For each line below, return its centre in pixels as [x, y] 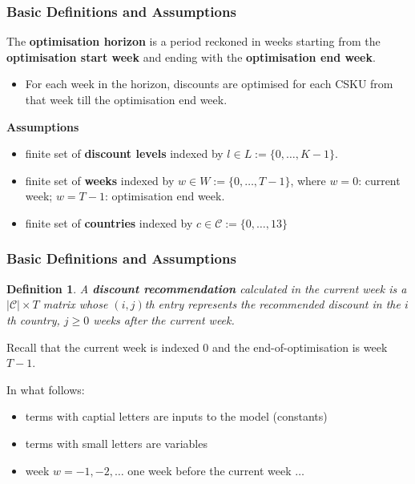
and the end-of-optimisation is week [300, 347]
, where [308, 180]
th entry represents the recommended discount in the [272, 304]
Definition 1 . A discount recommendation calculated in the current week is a [207, 288]
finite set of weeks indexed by [100, 180]
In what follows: [46, 389]
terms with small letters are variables [116, 443]
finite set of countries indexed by [109, 222]
